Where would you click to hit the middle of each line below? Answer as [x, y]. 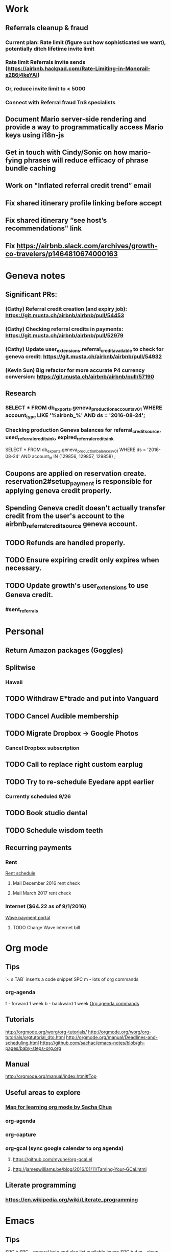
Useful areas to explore [43, 1092]
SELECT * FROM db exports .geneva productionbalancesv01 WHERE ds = [76, 450]
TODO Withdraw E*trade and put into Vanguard [82, 699]
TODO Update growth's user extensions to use [77, 586]
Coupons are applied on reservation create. [76, 473]
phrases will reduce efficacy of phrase [86, 161]
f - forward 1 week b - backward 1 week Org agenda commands [72, 1003]
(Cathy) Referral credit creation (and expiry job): [66, 309]
